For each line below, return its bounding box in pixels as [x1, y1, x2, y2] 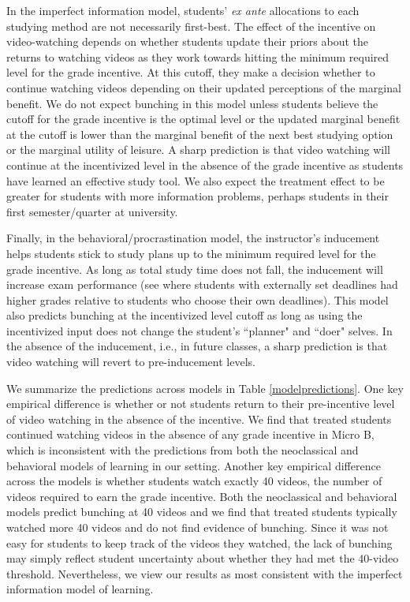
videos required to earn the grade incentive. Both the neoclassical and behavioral [6, 488, 397, 504]
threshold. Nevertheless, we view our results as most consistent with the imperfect [6, 565, 403, 581]
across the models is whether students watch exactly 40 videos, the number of [6, 473, 382, 489]
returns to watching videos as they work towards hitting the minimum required [6, 48, 389, 65]
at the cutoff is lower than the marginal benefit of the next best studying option [6, 125, 393, 142]
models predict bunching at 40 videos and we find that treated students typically [6, 503, 397, 520]
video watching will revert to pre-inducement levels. [6, 353, 255, 370]
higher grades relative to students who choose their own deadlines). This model [6, 291, 389, 308]
